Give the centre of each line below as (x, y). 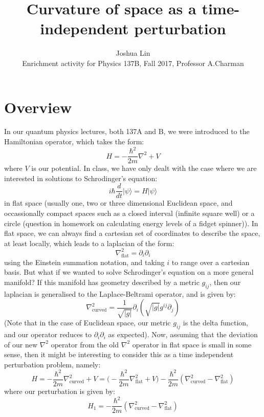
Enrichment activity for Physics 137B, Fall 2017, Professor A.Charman (133, 63)
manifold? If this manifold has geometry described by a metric (102, 282)
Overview (38, 107)
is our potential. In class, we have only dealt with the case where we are (144, 168)
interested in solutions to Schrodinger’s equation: (81, 178)
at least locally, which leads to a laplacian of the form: (89, 243)
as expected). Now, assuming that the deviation (183, 334)
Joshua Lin (133, 53)
